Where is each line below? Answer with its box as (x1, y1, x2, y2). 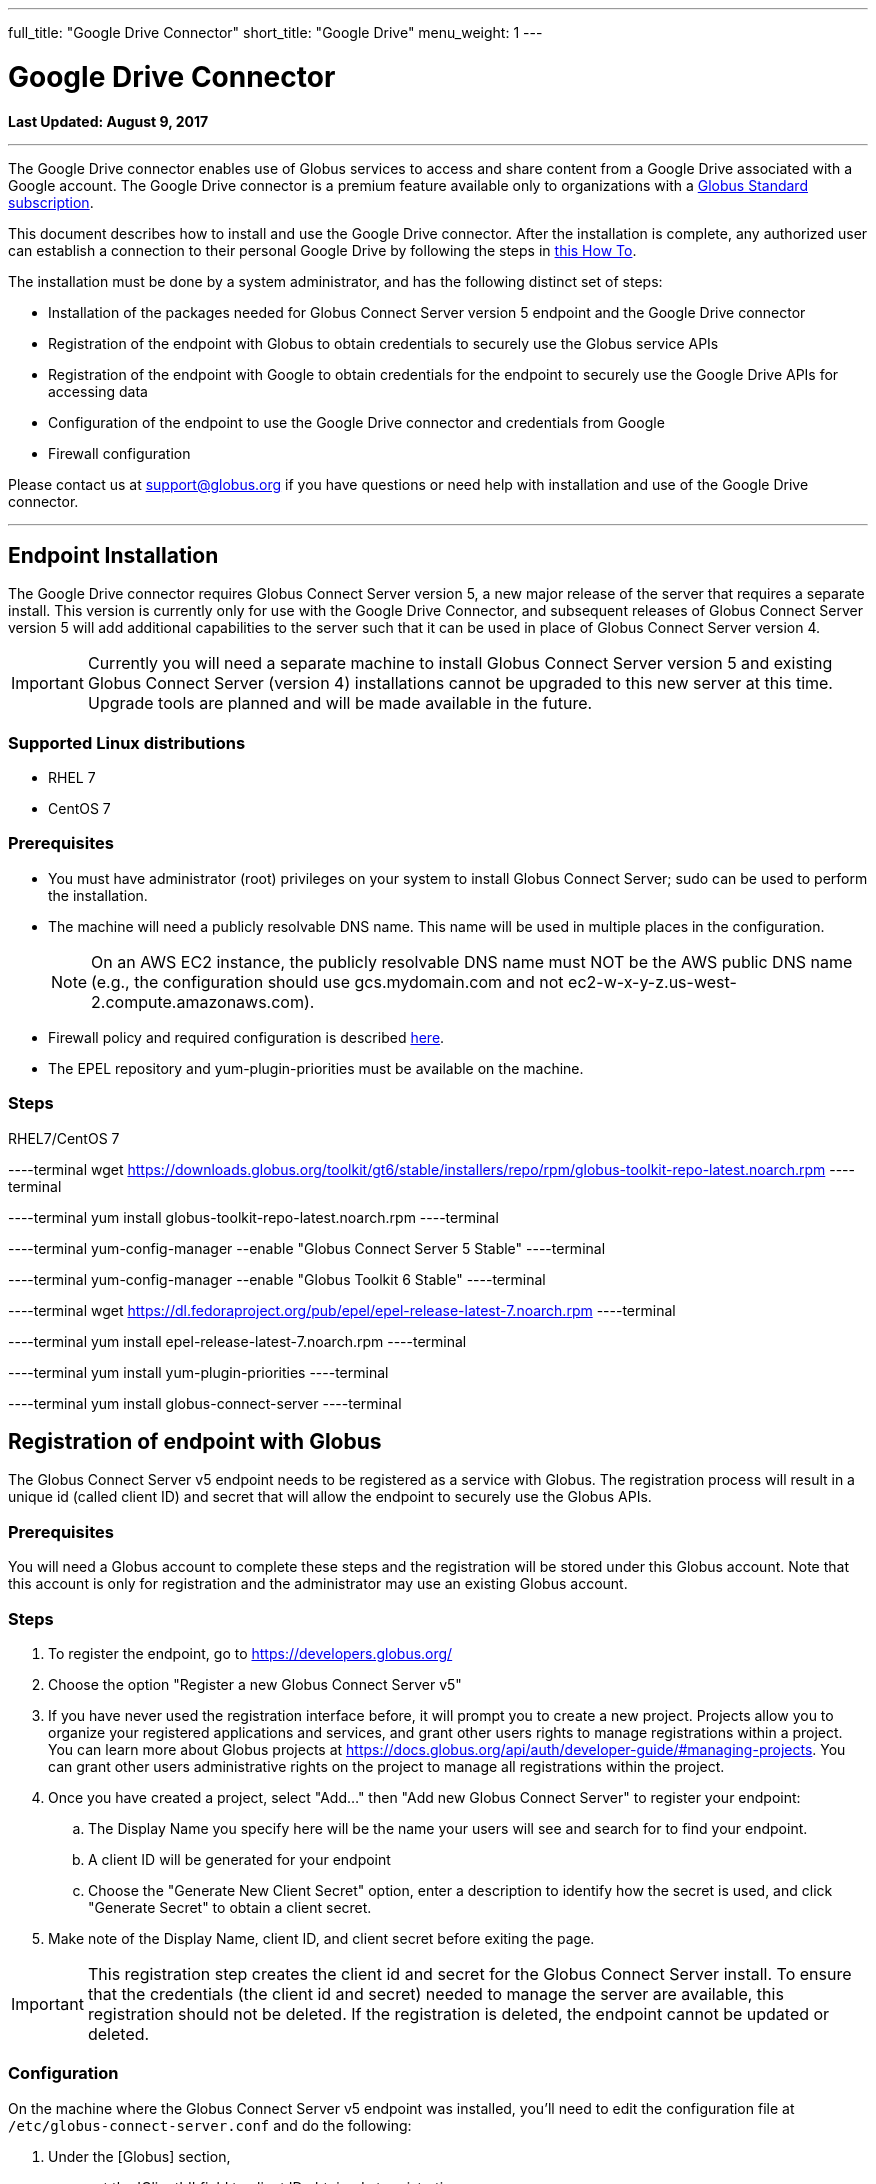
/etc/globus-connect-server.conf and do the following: (8, 2116, 412, 2134)
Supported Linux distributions (8, 732, 246, 753)
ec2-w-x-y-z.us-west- (568, 971, 737, 992)
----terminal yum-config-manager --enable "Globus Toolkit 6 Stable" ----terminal (8, 1270, 546, 1288)
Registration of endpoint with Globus (8, 1429, 382, 1455)
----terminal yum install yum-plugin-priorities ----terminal (8, 1363, 389, 1381)
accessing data (48, 382, 148, 400)
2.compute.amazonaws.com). (91, 991, 315, 1012)
